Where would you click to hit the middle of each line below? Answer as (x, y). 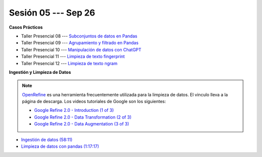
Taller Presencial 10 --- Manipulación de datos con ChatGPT (81, 50)
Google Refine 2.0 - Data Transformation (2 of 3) (83, 117)
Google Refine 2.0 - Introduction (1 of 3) (74, 110)
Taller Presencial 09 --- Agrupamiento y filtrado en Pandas (80, 43)
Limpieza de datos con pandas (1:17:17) (60, 146)
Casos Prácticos (26, 27)
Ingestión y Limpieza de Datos (40, 72)
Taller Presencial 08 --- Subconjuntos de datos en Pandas (79, 36)
